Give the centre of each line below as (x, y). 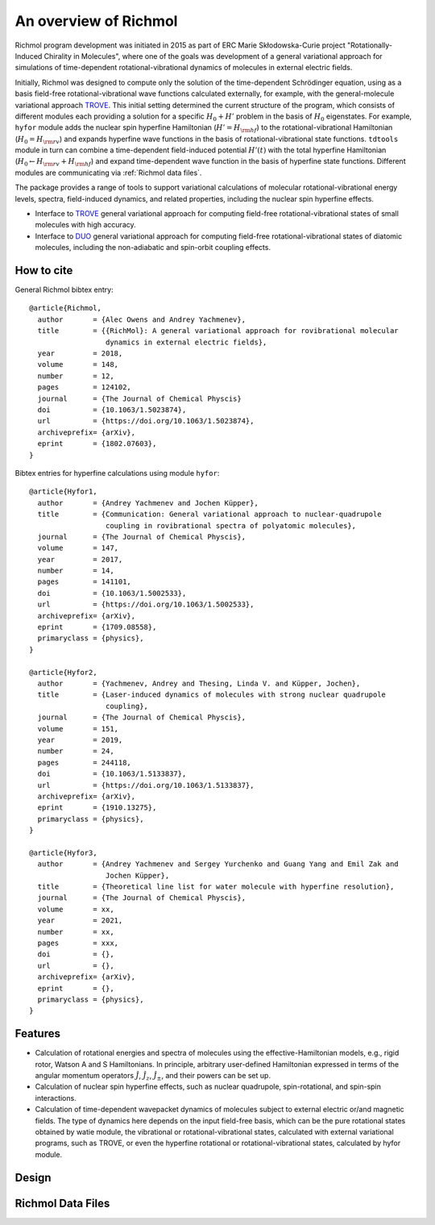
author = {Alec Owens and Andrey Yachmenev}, (141, 319)
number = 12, (76, 376)
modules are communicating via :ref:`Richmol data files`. (108, 173)
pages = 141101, (85, 582)
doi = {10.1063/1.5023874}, (112, 410)
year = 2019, (80, 740)
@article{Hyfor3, (63, 852)
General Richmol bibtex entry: (64, 290)
